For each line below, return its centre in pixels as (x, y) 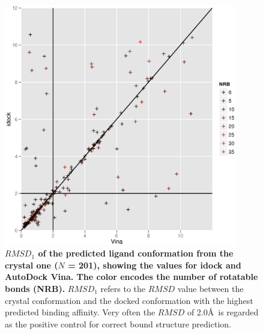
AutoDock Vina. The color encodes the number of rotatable (131, 277)
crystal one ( (32, 265)
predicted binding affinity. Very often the (80, 312)
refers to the (123, 288)
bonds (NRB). (35, 288)
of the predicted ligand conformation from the (136, 253)
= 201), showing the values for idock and (155, 265)
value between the (210, 288)
